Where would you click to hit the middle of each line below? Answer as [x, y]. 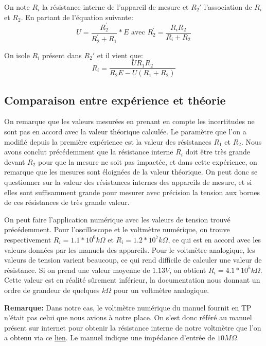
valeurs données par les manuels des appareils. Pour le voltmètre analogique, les [130, 249]
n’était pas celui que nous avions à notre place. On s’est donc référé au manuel [128, 317]
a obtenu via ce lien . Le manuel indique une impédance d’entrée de [110, 338]
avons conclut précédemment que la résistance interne [89, 152]
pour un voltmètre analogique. [161, 290]
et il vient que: [120, 55]
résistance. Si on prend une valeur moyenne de [77, 270]
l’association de [228, 7]
